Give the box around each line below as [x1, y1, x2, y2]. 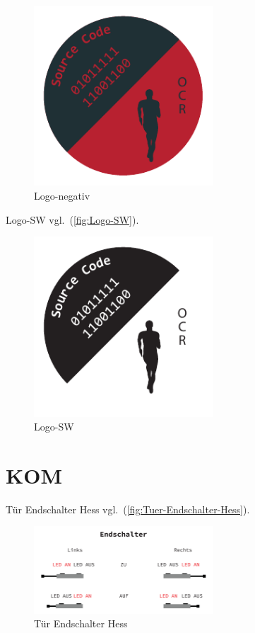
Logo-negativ [34, 188, 90, 203]
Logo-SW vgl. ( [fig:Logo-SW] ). [6, 212, 139, 227]
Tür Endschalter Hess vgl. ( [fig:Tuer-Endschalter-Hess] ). [6, 501, 250, 516]
